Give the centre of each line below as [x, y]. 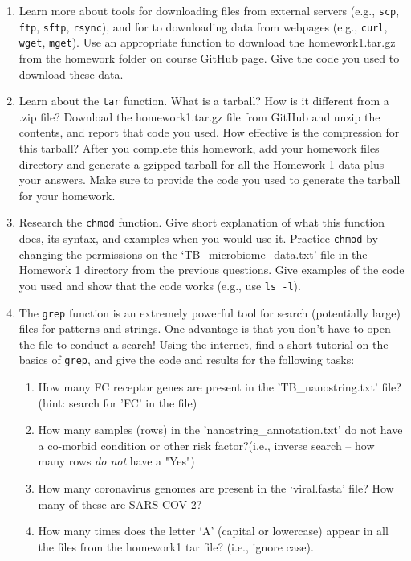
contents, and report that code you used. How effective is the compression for [209, 132]
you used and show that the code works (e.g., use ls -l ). [160, 285]
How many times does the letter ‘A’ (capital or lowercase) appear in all [213, 531]
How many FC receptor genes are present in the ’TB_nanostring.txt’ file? [220, 387]
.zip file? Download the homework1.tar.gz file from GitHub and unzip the [199, 116]
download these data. [71, 74]
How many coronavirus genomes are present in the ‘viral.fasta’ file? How [216, 488]
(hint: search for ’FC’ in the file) [118, 402]
